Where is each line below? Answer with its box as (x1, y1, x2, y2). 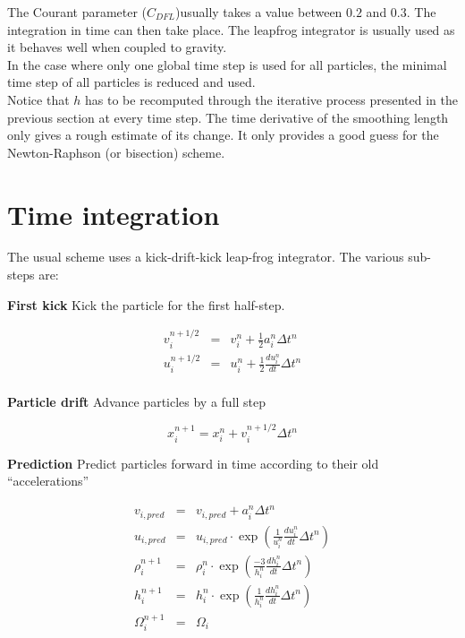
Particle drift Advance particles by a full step (7, 392, 266, 410)
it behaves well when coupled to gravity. (7, 38, 227, 56)
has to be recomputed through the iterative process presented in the (85, 90, 459, 108)
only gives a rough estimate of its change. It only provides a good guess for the (7, 125, 439, 144)
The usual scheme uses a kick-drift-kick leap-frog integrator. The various (7, 247, 404, 266)
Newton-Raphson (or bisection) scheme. (7, 142, 225, 161)
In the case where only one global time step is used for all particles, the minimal (7, 55, 447, 73)
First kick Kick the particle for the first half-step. (7, 295, 285, 314)
